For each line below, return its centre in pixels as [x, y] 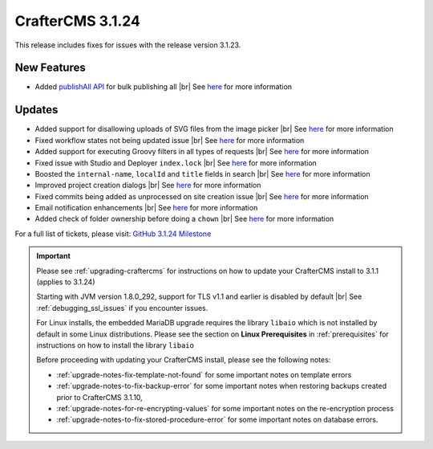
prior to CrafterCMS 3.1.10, [100, 397]
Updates [36, 110]
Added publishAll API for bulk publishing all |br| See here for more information [164, 87]
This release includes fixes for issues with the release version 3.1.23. [128, 45]
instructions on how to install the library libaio [115, 345]
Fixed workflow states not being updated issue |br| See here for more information [170, 140]
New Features [50, 68]
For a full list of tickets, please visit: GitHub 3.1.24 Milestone [113, 234]
